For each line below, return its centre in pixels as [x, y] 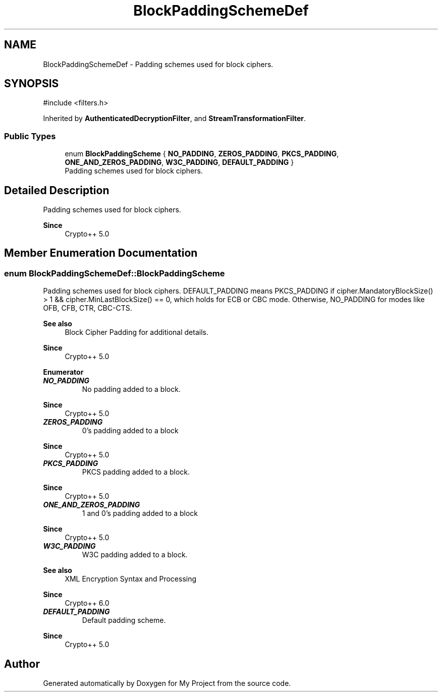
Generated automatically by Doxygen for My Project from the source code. [167, 683]
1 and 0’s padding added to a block [140, 513]
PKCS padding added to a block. [136, 472]
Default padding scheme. [124, 620]
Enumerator [63, 372]
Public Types [30, 136]
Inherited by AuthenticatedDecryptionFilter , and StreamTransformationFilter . [174, 119]
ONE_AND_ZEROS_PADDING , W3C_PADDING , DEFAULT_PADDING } [179, 162]
